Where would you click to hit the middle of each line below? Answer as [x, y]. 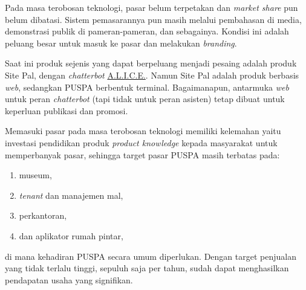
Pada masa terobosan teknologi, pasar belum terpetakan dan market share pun [151, 7]
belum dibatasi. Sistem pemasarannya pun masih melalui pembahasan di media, [153, 19]
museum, [35, 175]
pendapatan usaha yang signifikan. [69, 279]
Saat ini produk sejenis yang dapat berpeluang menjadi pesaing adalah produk [151, 63]
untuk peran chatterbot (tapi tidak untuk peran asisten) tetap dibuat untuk [145, 99]
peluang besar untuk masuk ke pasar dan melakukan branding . [121, 43]
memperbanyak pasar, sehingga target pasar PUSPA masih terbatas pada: [142, 154]
